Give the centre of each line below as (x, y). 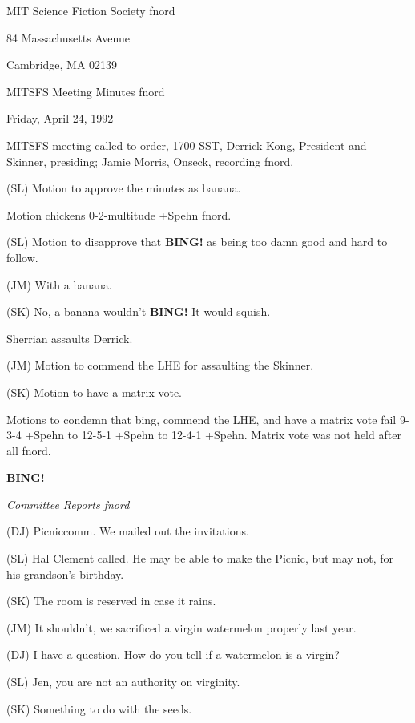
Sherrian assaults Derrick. (70, 338)
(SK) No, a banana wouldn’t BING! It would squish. (139, 311)
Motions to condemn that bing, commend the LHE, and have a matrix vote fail (201, 419)
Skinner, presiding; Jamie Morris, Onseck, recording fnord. (150, 161)
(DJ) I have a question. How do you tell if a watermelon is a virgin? (173, 654)
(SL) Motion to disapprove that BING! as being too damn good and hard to (197, 242)
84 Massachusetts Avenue (68, 37)
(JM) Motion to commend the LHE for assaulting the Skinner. (160, 365)
